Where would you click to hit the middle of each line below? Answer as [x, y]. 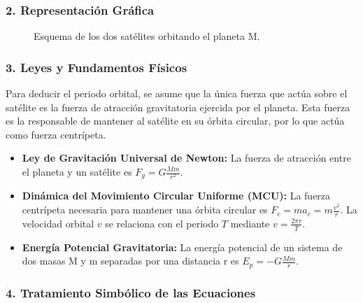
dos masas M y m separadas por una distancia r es [130, 261]
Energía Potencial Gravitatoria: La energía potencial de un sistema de [182, 247]
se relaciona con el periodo [162, 223]
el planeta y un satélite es [77, 171]
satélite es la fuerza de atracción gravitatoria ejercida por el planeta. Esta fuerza [178, 107]
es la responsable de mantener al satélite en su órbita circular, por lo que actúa [175, 121]
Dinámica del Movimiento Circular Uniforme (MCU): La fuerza [176, 196]
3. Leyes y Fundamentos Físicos [97, 67]
